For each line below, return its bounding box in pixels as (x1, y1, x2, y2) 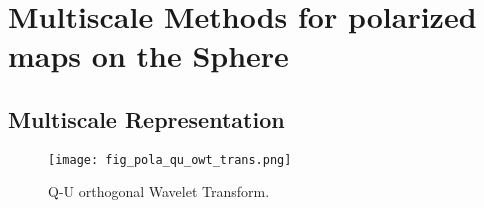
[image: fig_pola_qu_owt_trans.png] (48, 152, 292, 167)
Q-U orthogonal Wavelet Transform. (48, 181, 270, 202)
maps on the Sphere (8, 35, 289, 76)
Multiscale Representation (8, 103, 285, 134)
